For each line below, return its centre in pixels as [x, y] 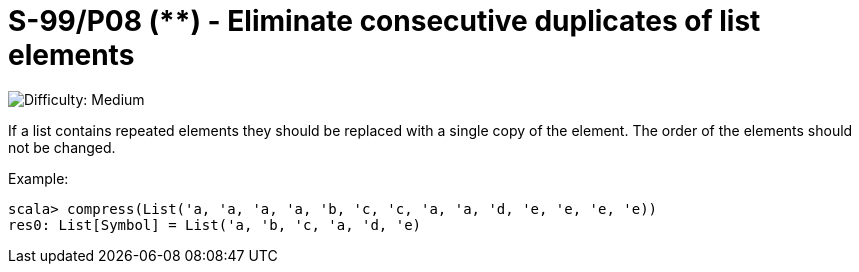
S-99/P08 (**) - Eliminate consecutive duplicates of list [384, 21]
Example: [38, 178]
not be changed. [62, 147]
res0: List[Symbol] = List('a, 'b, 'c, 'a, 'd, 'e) [215, 224]
